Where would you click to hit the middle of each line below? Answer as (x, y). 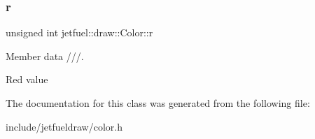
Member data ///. (45, 56)
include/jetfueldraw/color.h (64, 126)
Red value (27, 79)
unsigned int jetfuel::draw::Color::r (79, 32)
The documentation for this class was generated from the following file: (158, 103)
